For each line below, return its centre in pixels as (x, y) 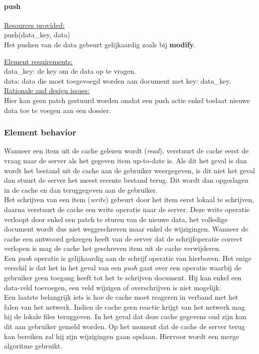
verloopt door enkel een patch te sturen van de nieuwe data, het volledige (116, 219)
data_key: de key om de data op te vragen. (70, 71)
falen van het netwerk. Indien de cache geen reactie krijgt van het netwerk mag (125, 306)
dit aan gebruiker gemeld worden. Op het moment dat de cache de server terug (125, 326)
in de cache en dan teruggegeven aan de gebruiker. (81, 189)
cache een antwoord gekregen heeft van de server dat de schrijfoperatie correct (123, 238)
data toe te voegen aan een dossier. (58, 110)
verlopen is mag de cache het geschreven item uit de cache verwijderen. (113, 248)
